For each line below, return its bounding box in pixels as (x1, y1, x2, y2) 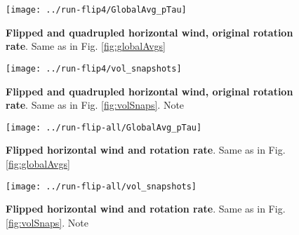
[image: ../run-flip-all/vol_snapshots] (6, 181, 197, 192)
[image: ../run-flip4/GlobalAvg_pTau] (6, 5, 187, 15)
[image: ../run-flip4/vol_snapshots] (6, 63, 182, 74)
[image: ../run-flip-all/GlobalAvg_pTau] (6, 122, 202, 133)
